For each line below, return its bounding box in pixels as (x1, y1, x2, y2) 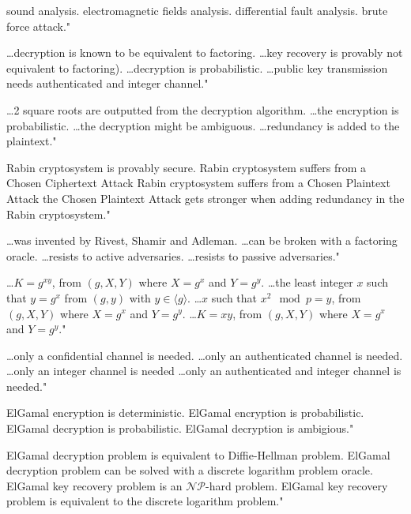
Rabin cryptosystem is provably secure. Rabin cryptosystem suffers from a (6, 159, 367, 175)
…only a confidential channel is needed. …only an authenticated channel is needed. (6, 347, 403, 363)
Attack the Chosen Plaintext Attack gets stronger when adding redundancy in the (6, 189, 405, 206)
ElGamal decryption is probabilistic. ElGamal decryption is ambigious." (6, 420, 354, 437)
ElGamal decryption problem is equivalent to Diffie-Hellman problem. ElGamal (6, 446, 390, 463)
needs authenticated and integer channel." (6, 75, 209, 92)
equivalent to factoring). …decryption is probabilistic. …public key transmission (6, 59, 388, 76)
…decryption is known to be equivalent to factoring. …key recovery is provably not (6, 44, 403, 61)
